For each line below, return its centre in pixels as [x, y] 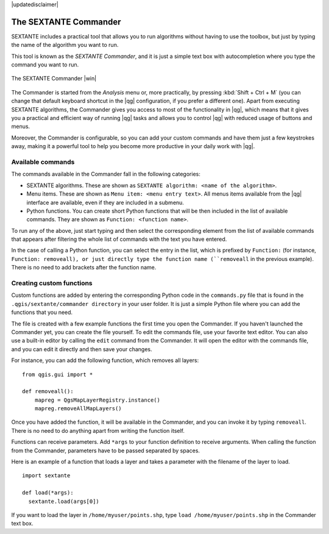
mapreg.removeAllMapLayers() [78, 409]
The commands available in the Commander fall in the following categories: [106, 174]
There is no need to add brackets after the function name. [84, 268]
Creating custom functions [52, 283]
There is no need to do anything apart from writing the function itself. [98, 430]
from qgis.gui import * [58, 374]
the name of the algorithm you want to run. [65, 45]
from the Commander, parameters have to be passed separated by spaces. [106, 450]
